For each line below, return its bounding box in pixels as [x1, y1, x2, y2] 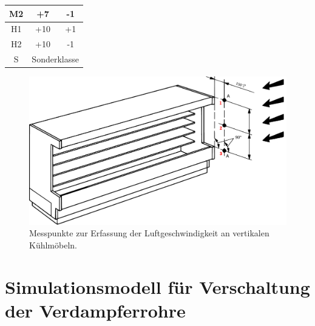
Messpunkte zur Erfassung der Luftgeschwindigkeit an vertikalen [29, 227, 269, 239]
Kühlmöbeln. [29, 239, 77, 251]
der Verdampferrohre [5, 298, 186, 322]
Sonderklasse [32, 53, 79, 65]
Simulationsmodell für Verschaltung [5, 274, 310, 299]
